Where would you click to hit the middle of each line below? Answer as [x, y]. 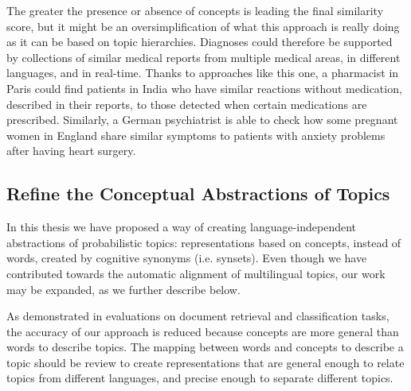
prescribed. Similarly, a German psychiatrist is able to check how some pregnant [202, 120]
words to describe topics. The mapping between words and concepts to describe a [205, 347]
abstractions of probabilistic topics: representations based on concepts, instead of [204, 242]
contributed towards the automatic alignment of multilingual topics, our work [196, 273]
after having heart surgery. [71, 151]
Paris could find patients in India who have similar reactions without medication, [204, 88]
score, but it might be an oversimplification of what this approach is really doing [203, 26]
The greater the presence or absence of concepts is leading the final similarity [195, 10]
